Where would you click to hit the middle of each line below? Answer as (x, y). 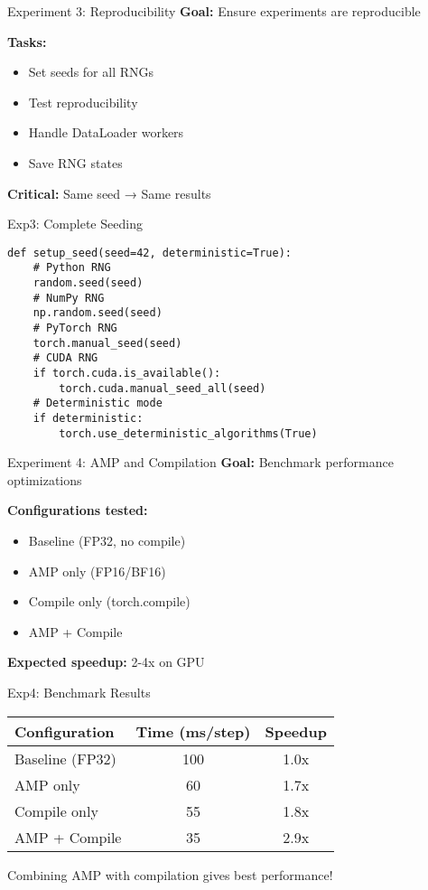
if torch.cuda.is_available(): (127, 373)
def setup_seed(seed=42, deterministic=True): (149, 253)
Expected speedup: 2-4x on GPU (106, 662)
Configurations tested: (78, 510)
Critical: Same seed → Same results (109, 193)
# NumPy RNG (69, 298)
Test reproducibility (83, 102)
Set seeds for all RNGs (91, 72)
